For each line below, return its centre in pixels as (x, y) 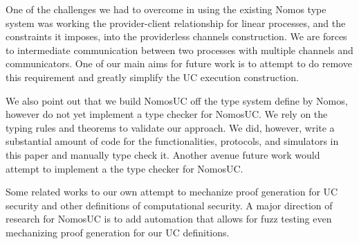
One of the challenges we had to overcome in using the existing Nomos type (166, 9)
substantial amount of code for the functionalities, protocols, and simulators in (172, 141)
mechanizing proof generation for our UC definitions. (118, 232)
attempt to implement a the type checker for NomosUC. (125, 168)
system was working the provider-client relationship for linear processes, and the (176, 23)
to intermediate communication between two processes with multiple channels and (179, 50)
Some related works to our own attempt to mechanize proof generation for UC (172, 192)
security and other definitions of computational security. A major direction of (169, 205)
